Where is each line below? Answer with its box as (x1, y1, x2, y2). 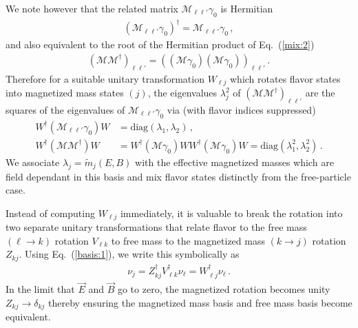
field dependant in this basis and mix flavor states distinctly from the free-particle (6, 169, 351, 183)
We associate (6, 154, 60, 169)
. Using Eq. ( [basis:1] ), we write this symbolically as (19, 247, 240, 261)
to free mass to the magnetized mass (111, 233, 265, 247)
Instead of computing (6, 205, 95, 220)
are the (305, 85, 335, 100)
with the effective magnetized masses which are (135, 154, 334, 169)
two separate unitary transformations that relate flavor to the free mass (6, 220, 307, 234)
